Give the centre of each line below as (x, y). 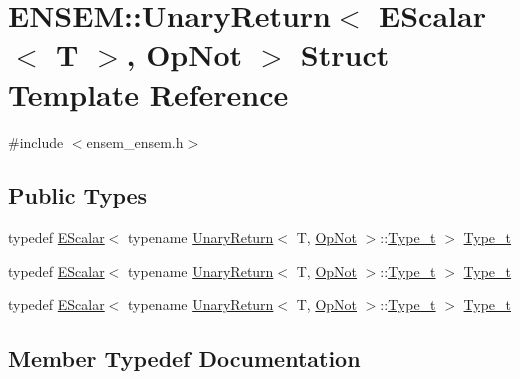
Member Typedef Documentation (184, 358)
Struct (345, 54)
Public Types (78, 195)
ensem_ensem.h (135, 141)
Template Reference (148, 93)
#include (36, 141)
